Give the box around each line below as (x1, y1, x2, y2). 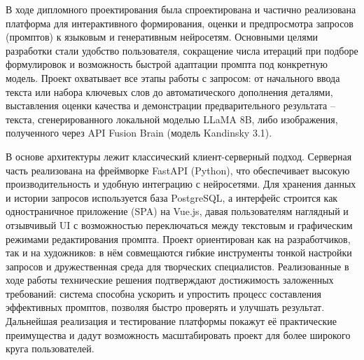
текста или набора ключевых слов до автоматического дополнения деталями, (6, 84, 333, 99)
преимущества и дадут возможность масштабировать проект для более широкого (6, 327, 351, 342)
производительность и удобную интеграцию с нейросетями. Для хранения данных (6, 176, 356, 191)
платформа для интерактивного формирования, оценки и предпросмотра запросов (6, 15, 353, 30)
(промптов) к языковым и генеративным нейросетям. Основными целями (6, 29, 318, 44)
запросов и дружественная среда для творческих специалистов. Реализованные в (6, 258, 349, 273)
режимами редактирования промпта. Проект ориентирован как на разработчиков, (6, 231, 351, 246)
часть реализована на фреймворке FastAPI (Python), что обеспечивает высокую (6, 162, 350, 177)
